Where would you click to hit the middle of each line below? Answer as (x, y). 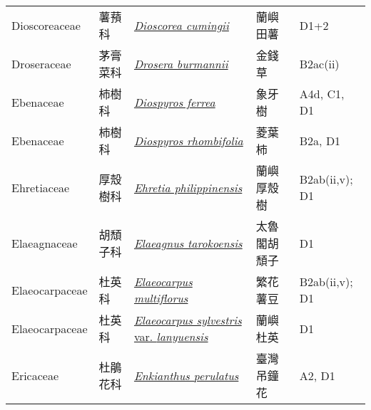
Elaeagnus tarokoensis (188, 243)
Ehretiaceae (41, 187)
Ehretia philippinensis (188, 187)
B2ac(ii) (319, 63)
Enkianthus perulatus (186, 375)
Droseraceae (41, 63)
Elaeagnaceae (45, 243)
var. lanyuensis (171, 336)
